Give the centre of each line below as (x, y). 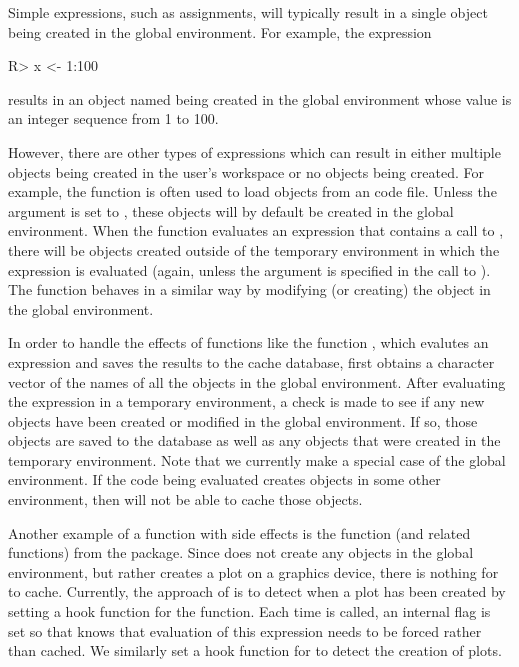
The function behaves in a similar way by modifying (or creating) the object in (249, 289)
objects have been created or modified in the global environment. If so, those (243, 420)
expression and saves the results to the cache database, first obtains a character (251, 361)
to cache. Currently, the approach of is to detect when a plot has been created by (257, 591)
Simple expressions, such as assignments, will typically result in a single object (248, 12)
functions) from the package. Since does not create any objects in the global (241, 552)
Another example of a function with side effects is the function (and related (239, 532)
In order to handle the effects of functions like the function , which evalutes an (248, 342)
